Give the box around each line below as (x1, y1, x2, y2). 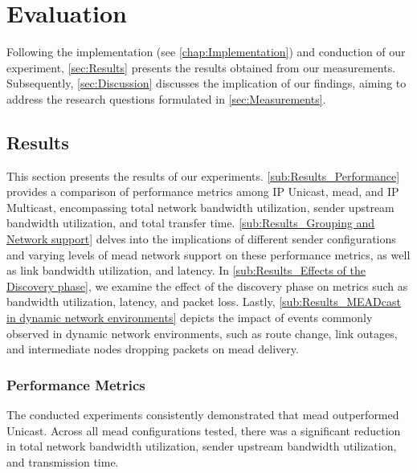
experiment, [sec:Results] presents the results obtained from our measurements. (6, 59, 396, 75)
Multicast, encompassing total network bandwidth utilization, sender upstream (6, 198, 395, 215)
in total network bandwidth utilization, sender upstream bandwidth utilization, (6, 438, 397, 455)
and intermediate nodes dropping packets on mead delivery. (6, 340, 299, 357)
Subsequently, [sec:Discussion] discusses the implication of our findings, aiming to (6, 75, 407, 92)
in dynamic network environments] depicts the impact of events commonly (6, 309, 373, 326)
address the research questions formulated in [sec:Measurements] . (6, 90, 326, 107)
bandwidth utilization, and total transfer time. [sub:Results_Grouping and (6, 214, 375, 231)
